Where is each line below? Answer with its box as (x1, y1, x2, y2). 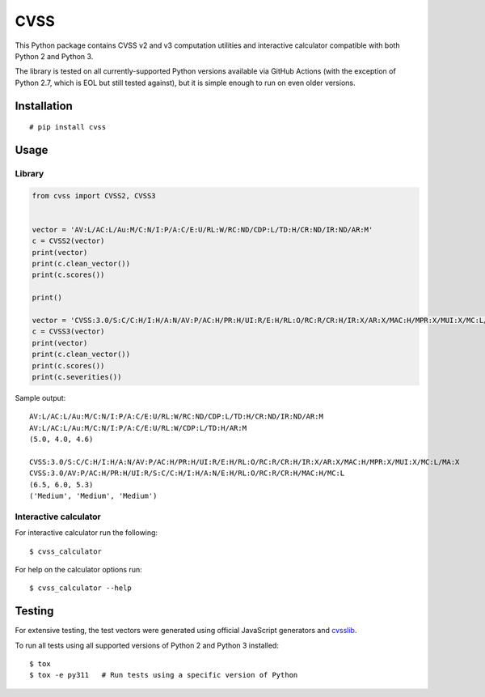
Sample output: (15, 393, 66, 402)
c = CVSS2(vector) (32, 236, 105, 246)
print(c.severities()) (32, 372, 122, 381)
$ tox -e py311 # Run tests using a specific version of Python (29, 670, 298, 680)
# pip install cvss (29, 122, 107, 132)
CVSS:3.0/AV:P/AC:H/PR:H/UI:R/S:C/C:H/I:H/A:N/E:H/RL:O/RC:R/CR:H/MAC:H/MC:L (29, 469, 345, 478)
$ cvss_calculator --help (29, 584, 133, 593)
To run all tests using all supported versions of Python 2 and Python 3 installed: (15, 640, 279, 650)
